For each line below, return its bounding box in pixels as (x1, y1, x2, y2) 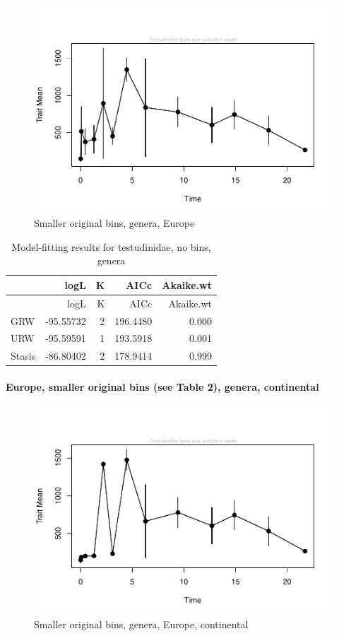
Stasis (11, 348, 36, 363)
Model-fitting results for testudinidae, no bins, (11, 239, 211, 254)
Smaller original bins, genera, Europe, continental (34, 617, 249, 632)
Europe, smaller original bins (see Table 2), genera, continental (6, 379, 319, 394)
